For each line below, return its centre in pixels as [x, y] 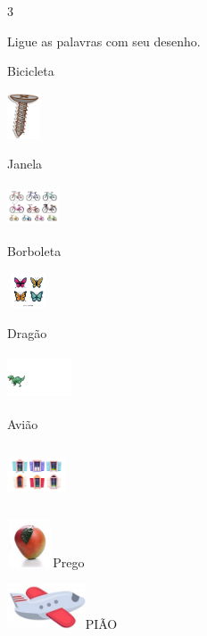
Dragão [27, 332]
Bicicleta [31, 71]
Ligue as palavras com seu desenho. [104, 41]
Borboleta [34, 251]
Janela [25, 164]
